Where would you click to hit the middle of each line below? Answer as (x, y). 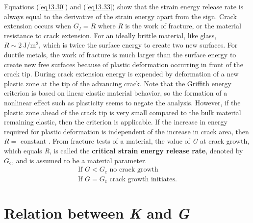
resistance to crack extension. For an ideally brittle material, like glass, (110, 35)
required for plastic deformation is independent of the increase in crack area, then (126, 131)
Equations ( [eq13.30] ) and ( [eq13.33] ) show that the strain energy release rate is (124, 6)
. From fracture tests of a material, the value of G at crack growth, (149, 141)
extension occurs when (38, 26)
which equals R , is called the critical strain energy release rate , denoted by (124, 150)
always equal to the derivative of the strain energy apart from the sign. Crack (120, 16)
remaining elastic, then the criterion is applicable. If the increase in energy (116, 122)
